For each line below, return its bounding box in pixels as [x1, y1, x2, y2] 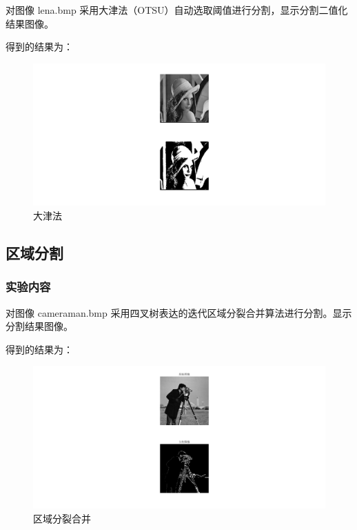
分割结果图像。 [6, 319, 73, 333]
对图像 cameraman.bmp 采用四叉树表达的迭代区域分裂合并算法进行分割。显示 [6, 305, 352, 320]
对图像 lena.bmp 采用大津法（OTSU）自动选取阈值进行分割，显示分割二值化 [6, 3, 348, 17]
